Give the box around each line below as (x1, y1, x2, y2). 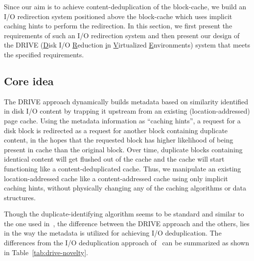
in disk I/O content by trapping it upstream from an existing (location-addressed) (4, 106, 250, 116)
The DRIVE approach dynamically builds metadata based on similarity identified (4, 96, 249, 106)
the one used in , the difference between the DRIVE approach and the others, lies (4, 218, 250, 228)
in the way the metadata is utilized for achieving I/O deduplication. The (4, 228, 222, 238)
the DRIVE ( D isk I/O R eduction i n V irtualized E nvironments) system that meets (4, 40, 250, 50)
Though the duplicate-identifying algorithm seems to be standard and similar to (4, 209, 244, 219)
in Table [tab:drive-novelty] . (4, 247, 88, 257)
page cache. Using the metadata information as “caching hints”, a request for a (4, 115, 241, 125)
